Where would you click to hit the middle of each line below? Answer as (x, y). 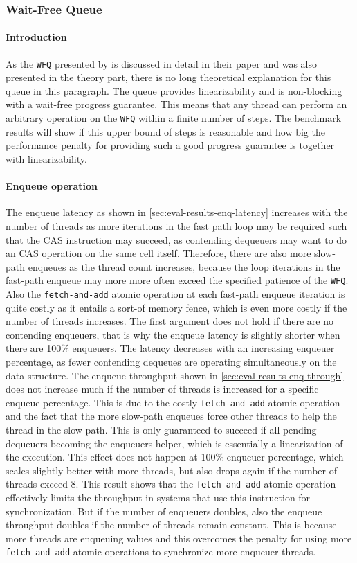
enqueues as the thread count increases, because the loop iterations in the (184, 266)
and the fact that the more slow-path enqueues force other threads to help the (171, 416)
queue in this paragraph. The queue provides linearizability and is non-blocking (174, 90)
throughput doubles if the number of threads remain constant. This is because (171, 525)
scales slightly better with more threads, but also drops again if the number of (171, 470)
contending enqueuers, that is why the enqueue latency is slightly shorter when (173, 334)
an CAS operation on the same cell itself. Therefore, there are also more (158, 253)
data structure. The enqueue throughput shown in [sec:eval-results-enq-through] (175, 375)
